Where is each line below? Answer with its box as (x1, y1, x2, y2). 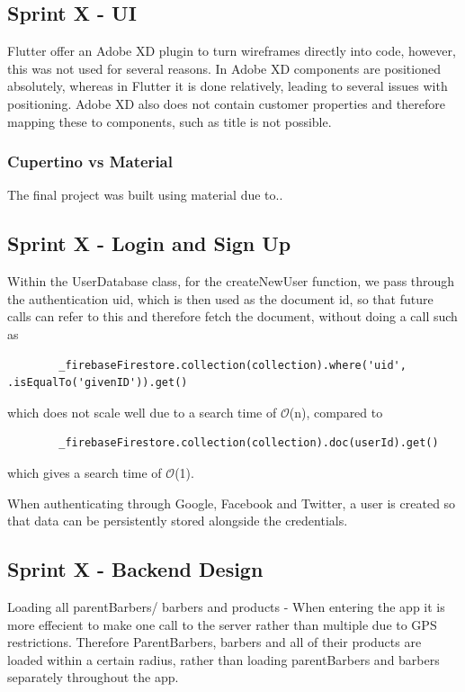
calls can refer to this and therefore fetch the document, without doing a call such (7, 307, 458, 326)
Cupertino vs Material (7, 150, 173, 173)
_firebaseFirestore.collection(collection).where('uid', (58, 358, 407, 372)
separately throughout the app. (7, 668, 179, 687)
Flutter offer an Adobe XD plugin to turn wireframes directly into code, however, (7, 41, 456, 60)
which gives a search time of (7, 463, 162, 481)
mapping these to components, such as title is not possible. (7, 112, 332, 130)
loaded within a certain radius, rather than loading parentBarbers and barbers (7, 650, 440, 669)
